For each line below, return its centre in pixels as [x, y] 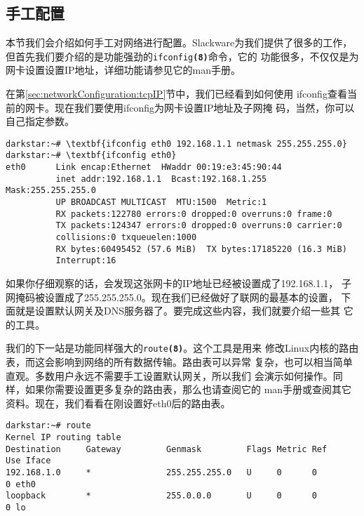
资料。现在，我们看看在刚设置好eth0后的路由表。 [118, 403]
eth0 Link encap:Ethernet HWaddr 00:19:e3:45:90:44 [144, 167]
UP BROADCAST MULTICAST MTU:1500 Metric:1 [161, 203]
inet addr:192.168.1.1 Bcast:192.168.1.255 [161, 179]
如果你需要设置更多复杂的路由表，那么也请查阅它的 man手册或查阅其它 [188, 389]
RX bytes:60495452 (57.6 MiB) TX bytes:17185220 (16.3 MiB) [201, 249]
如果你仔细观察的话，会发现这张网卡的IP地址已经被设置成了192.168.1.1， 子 [178, 283]
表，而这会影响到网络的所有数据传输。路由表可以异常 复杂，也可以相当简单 [179, 362]
